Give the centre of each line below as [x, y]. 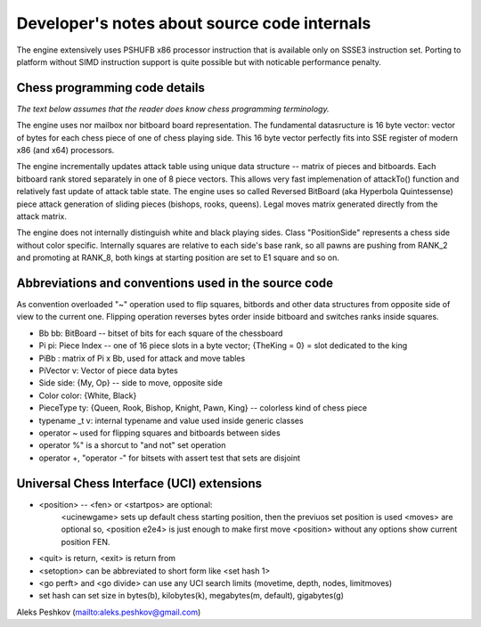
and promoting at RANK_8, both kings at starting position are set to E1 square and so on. [178, 257]
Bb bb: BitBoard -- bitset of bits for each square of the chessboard [161, 333]
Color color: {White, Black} [88, 395]
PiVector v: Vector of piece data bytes [108, 370]
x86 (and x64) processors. [65, 151]
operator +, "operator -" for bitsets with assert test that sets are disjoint [170, 458]
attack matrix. [41, 216]
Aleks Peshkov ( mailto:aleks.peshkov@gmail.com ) [109, 612]
